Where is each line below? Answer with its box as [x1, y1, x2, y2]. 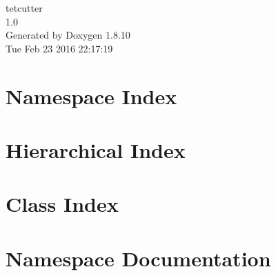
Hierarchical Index [6, 135, 186, 164]
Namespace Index [6, 81, 177, 110]
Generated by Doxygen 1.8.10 [6, 28, 130, 42]
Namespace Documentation [6, 244, 271, 272]
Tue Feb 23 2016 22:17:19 [6, 41, 113, 55]
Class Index [6, 190, 119, 218]
